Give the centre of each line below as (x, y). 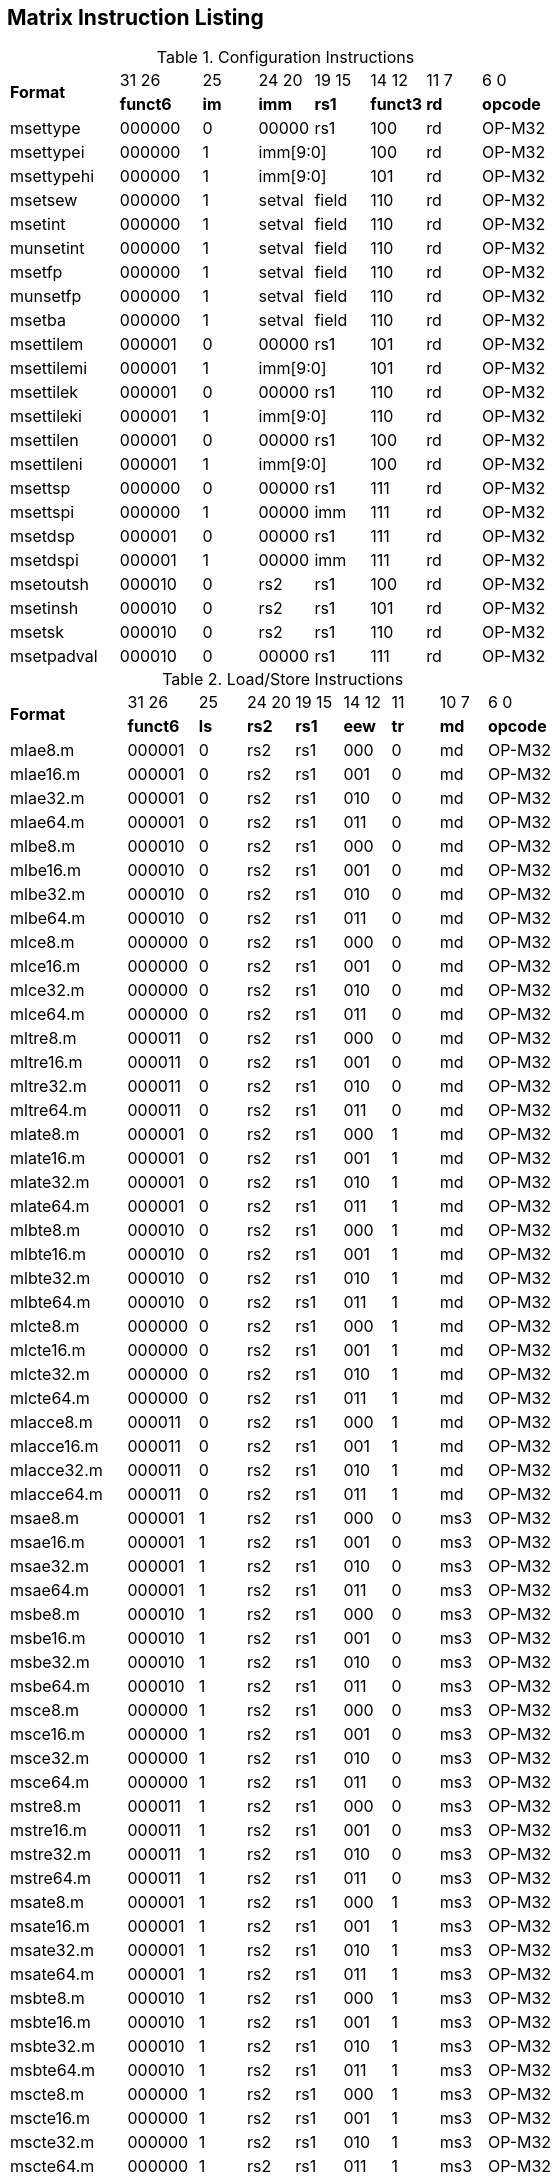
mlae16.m (45, 774)
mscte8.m (47, 2094)
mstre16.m (48, 1830)
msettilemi (49, 368)
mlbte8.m (45, 1230)
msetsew (44, 200)
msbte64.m (53, 2070)
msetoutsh (49, 584)
